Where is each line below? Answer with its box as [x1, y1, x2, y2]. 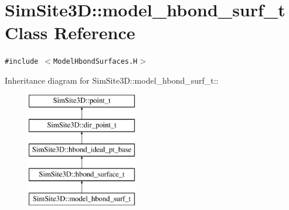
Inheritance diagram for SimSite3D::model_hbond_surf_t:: [5, 74, 219, 86]
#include [5, 57, 39, 66]
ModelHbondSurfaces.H [53, 57, 138, 66]
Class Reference [5, 20, 135, 44]
